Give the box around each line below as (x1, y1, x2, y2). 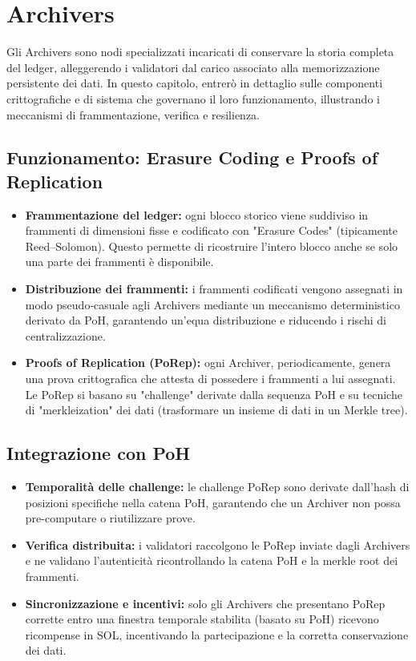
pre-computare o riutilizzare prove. (25, 510, 196, 526)
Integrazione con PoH (6, 441, 191, 466)
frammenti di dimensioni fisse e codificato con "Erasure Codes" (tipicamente (25, 222, 398, 239)
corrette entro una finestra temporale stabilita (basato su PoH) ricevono (25, 611, 379, 627)
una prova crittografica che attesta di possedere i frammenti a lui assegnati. (25, 370, 396, 387)
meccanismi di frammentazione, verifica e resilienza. (6, 106, 261, 123)
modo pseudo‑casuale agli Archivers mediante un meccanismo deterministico (25, 296, 400, 312)
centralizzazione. (25, 327, 106, 344)
